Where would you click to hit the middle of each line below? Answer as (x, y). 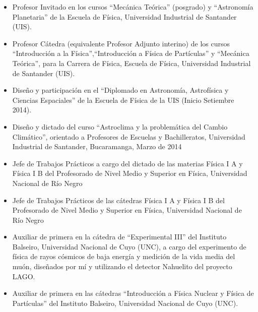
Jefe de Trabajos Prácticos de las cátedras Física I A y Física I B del (118, 200)
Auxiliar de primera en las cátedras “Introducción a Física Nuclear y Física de (133, 293)
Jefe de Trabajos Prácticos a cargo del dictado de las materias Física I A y (127, 163)
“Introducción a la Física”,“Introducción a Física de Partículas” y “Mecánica (131, 53)
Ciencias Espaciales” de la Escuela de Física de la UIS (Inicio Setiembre (123, 100)
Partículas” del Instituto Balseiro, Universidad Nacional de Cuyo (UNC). (125, 303)
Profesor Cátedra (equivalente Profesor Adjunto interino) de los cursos (121, 43)
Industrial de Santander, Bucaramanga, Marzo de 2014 (97, 146)
